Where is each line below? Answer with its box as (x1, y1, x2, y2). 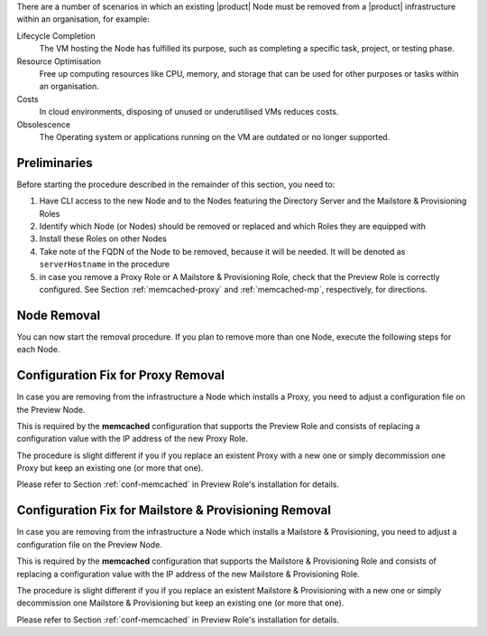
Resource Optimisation (16, 55, 101, 67)
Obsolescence (16, 118, 71, 130)
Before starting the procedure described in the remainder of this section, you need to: (16, 179, 335, 190)
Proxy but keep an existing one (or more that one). (16, 463, 204, 473)
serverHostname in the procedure (39, 258, 170, 270)
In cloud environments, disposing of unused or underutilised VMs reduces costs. (39, 107, 339, 117)
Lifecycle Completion (16, 30, 96, 41)
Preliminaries (16, 154, 94, 171)
